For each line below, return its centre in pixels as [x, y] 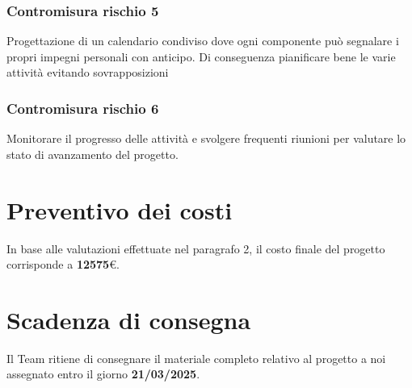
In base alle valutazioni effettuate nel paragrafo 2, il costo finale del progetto [196, 248]
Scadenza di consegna [129, 319]
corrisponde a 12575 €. [63, 264]
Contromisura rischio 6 [83, 108]
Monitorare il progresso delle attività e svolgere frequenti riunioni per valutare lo [206, 138]
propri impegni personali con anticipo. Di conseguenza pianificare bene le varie [201, 56]
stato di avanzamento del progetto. [92, 154]
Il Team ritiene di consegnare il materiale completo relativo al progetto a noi [196, 358]
